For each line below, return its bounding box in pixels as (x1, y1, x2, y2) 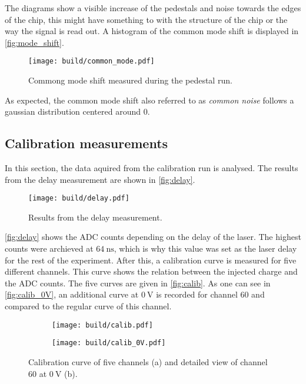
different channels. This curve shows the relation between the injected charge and (5, 265, 298, 278)
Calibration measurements (5, 134, 168, 152)
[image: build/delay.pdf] (28, 194, 129, 203)
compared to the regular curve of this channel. (5, 300, 172, 312)
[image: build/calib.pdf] (52, 320, 153, 329)
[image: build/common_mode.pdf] (28, 57, 155, 66)
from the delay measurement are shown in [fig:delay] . (5, 173, 195, 185)
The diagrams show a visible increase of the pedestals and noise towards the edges (5, 2, 301, 14)
